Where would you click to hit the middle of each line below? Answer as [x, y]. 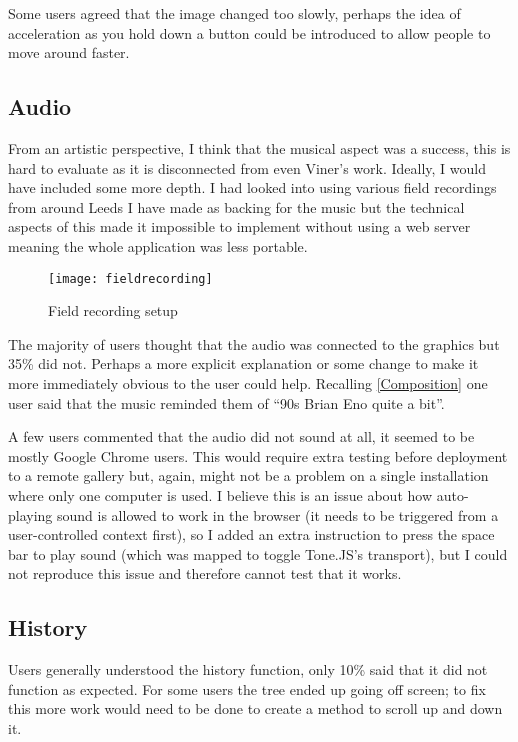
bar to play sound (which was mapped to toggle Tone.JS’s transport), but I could [258, 553]
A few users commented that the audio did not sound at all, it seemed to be [241, 436]
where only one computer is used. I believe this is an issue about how [220, 494]
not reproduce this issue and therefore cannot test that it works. [205, 573]
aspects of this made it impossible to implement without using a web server [239, 226]
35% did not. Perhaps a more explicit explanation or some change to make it [243, 363]
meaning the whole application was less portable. [158, 245]
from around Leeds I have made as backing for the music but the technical [236, 206]
